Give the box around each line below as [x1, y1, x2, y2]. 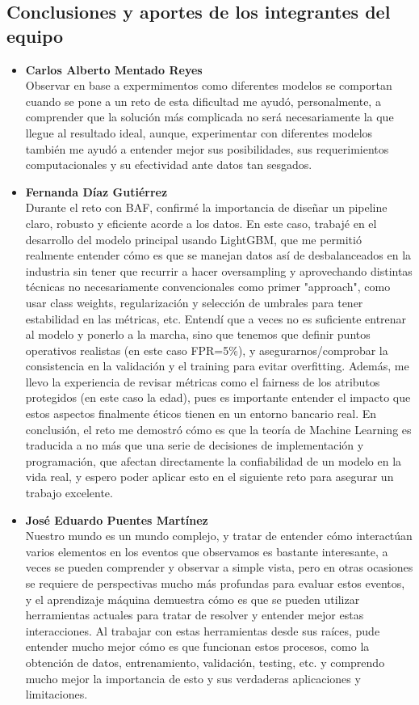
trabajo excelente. [25, 484, 113, 501]
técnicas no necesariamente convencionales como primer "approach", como [25, 278, 391, 295]
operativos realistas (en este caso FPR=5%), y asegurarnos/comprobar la [25, 341, 388, 358]
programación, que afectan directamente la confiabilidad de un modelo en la [25, 452, 402, 469]
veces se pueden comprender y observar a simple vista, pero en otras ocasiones [25, 559, 413, 576]
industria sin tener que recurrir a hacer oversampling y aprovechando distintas [25, 262, 413, 279]
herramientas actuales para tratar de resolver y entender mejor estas [25, 606, 364, 623]
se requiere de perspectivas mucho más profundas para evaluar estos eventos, [25, 575, 405, 591]
